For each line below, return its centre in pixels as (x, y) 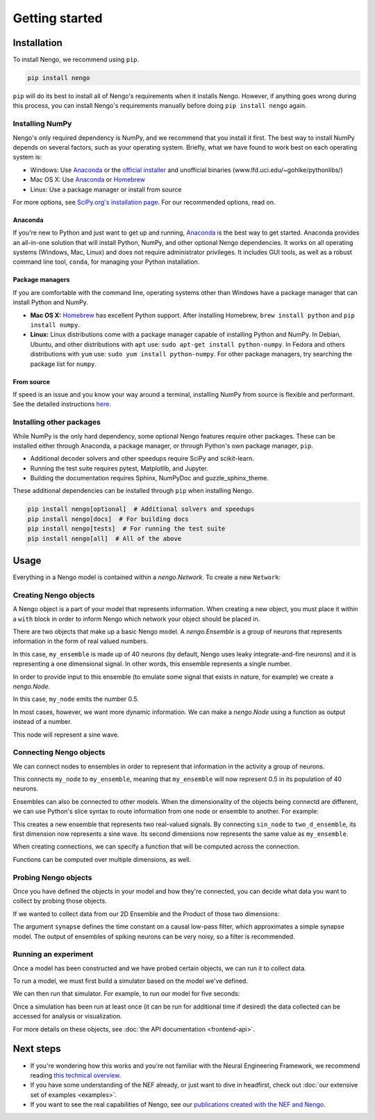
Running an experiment (53, 954)
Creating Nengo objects (54, 595)
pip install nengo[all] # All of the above (105, 538)
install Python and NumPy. (50, 302)
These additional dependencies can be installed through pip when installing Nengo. (133, 491)
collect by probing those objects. (60, 901)
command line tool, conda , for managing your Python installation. (106, 262)
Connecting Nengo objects (59, 752)
